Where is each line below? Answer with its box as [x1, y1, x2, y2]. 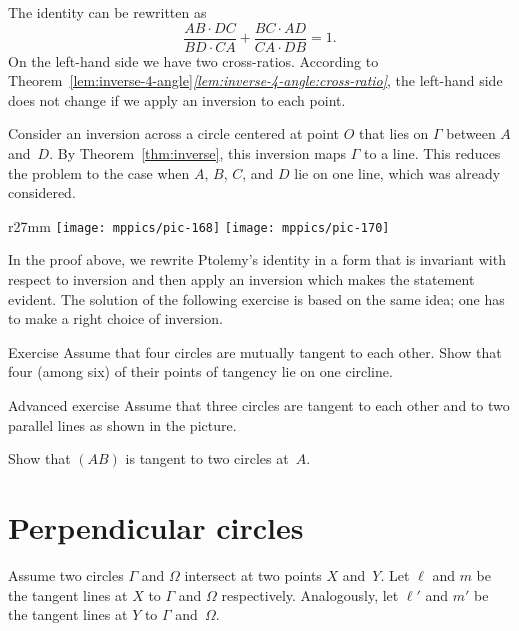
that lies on [359, 123, 429, 144]
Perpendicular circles [8, 507, 304, 547]
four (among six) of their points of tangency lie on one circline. [8, 361, 393, 382]
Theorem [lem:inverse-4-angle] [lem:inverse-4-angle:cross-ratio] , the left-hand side [8, 70, 503, 91]
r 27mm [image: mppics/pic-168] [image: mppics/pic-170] [8, 215, 390, 236]
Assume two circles [8, 564, 124, 585]
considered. [8, 182, 76, 203]
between [446, 123, 496, 144]
